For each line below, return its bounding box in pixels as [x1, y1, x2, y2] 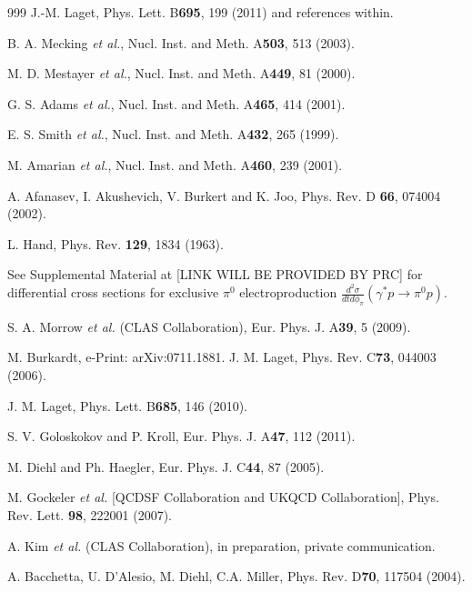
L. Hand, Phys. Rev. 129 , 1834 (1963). [7, 234, 224, 253]
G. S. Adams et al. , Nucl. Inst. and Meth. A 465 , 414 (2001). [7, 94, 346, 113]
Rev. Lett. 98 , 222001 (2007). [7, 505, 172, 524]
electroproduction [239, 283, 337, 302]
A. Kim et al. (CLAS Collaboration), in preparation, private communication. [7, 536, 436, 555]
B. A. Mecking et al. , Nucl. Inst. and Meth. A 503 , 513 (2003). [7, 33, 355, 52]
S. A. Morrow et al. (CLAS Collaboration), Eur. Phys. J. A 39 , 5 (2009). [7, 316, 411, 336]
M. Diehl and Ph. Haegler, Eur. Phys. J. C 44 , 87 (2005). [7, 457, 325, 476]
